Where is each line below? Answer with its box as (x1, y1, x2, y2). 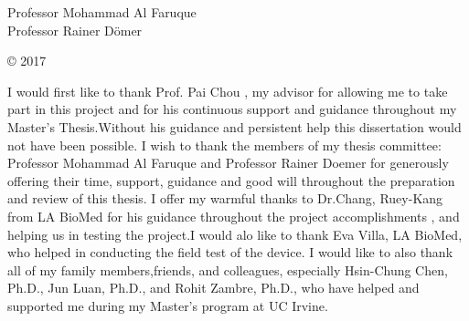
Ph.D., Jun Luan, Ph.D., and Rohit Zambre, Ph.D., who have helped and (7, 278, 420, 297)
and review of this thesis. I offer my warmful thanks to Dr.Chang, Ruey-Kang (7, 189, 443, 208)
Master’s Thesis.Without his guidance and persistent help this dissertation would (7, 117, 462, 136)
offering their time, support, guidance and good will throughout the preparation (7, 171, 455, 190)
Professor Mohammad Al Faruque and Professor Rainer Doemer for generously (7, 153, 449, 172)
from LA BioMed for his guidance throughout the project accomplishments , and (7, 206, 460, 225)
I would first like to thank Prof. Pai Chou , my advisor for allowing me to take (7, 81, 448, 100)
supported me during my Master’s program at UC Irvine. (7, 295, 328, 315)
